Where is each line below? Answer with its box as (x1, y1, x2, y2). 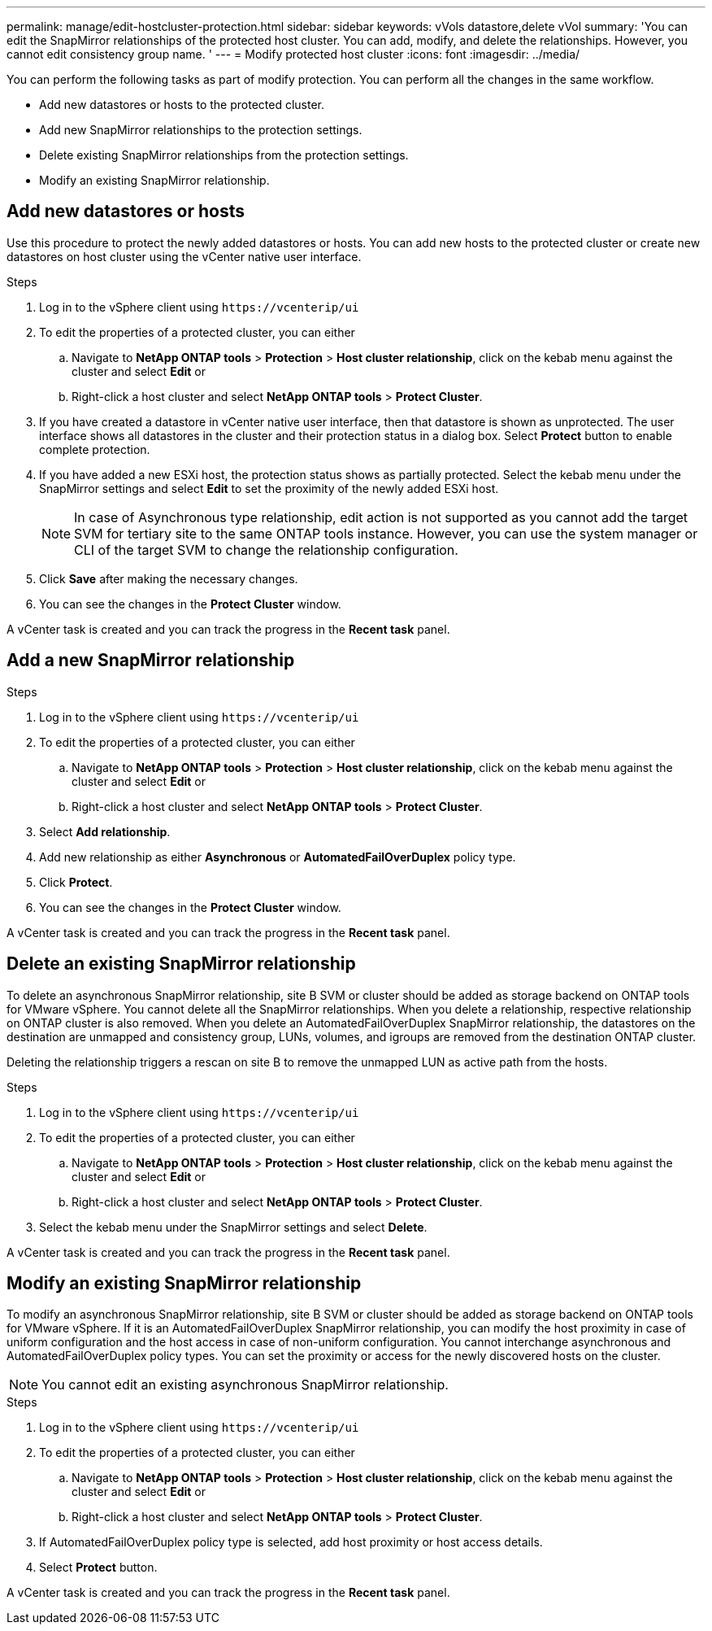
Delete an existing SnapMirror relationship (7, 953, 356, 975)
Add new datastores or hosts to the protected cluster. (39, 98, 324, 111)
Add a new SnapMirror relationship (7, 650, 295, 671)
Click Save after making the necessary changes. (39, 571, 298, 586)
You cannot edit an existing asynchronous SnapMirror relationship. (41, 1376, 449, 1393)
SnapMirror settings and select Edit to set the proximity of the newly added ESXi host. (39, 481, 499, 495)
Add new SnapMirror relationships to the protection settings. (39, 123, 363, 137)
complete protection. (39, 442, 150, 456)
